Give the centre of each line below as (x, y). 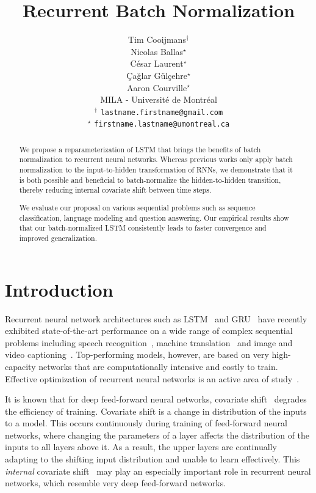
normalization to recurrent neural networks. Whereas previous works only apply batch (156, 159)
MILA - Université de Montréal (159, 99)
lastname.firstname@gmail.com (162, 112)
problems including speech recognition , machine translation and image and (149, 342)
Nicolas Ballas (157, 51)
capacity (20, 366)
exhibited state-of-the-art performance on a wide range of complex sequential (149, 331)
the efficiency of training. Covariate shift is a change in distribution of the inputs (156, 411)
